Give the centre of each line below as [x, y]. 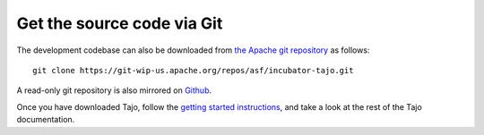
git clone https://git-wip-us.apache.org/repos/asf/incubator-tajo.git [193, 70]
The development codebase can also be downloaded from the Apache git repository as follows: [193, 50]
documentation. [46, 120]
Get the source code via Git [120, 23]
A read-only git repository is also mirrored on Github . [114, 90]
